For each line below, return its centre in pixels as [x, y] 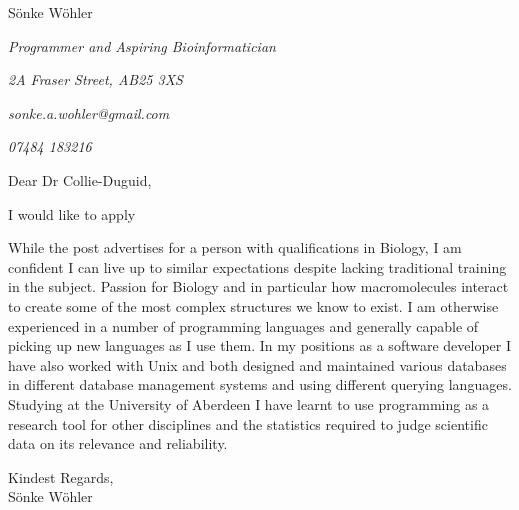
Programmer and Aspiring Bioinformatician [142, 45]
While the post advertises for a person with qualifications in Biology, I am [235, 247]
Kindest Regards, [61, 476]
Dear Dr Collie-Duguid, [80, 179]
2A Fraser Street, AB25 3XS [95, 79]
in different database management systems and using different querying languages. [260, 384]
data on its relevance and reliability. [118, 443]
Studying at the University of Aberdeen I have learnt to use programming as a [249, 403]
